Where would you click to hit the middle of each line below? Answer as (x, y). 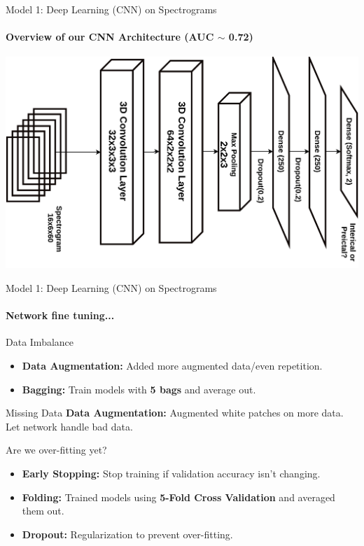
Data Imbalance (40, 342)
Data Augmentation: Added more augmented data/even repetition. (172, 365)
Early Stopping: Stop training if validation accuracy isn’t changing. (171, 473)
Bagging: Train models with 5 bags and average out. (139, 389)
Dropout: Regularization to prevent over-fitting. (127, 534)
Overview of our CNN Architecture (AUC (110, 37)
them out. (43, 511)
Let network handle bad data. (69, 426)
